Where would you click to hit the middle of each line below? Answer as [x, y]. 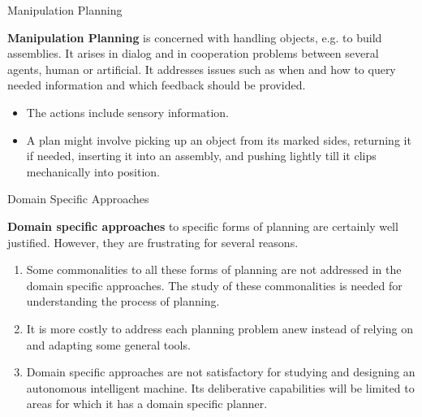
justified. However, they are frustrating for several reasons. [153, 242]
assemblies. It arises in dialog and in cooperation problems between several [193, 53]
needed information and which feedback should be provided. [157, 85]
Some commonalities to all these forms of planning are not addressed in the [214, 269]
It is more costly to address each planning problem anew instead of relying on [220, 328]
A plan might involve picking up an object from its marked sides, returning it [219, 139]
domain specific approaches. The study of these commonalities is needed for [214, 285]
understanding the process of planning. [123, 301]
